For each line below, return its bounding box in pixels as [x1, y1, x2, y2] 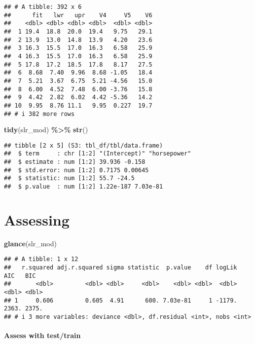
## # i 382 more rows [4, 110, 75, 117]
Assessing [4, 209, 70, 229]
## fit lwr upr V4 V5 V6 [4, 11, 152, 19]
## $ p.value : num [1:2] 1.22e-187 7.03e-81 [4, 183, 163, 191]
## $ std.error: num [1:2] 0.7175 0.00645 [4, 166, 149, 174]
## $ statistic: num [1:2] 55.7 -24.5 [4, 175, 135, 182]
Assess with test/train [4, 330, 81, 341]
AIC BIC [4, 272, 36, 279]
